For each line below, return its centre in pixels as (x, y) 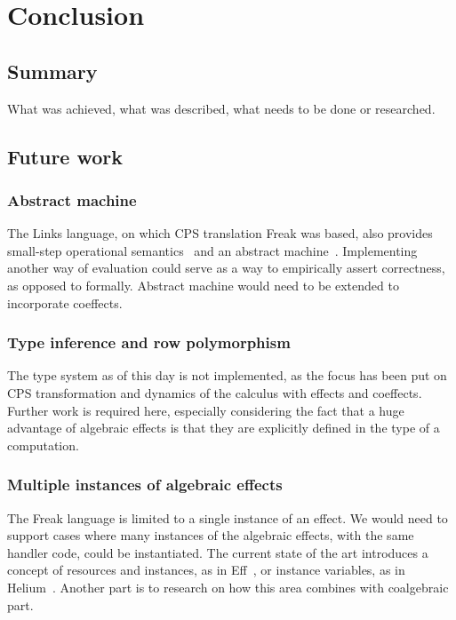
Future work (65, 156)
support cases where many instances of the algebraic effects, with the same (211, 535)
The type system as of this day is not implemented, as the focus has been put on (227, 375)
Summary (52, 71)
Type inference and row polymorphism (149, 342)
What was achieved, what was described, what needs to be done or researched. (221, 108)
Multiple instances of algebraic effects (145, 485)
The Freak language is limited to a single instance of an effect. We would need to (228, 517)
